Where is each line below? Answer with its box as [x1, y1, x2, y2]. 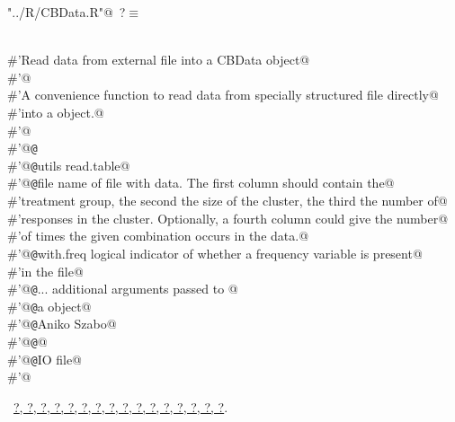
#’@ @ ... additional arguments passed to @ [7, 279, 238, 298]
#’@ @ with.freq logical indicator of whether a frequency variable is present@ [7, 243, 423, 262]
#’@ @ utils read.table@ [7, 155, 130, 174]
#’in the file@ [7, 261, 84, 280]
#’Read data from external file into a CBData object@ [7, 50, 310, 69]
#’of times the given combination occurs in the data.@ [7, 226, 309, 245]
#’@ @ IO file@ [7, 349, 83, 368]
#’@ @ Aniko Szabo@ [7, 314, 117, 333]
